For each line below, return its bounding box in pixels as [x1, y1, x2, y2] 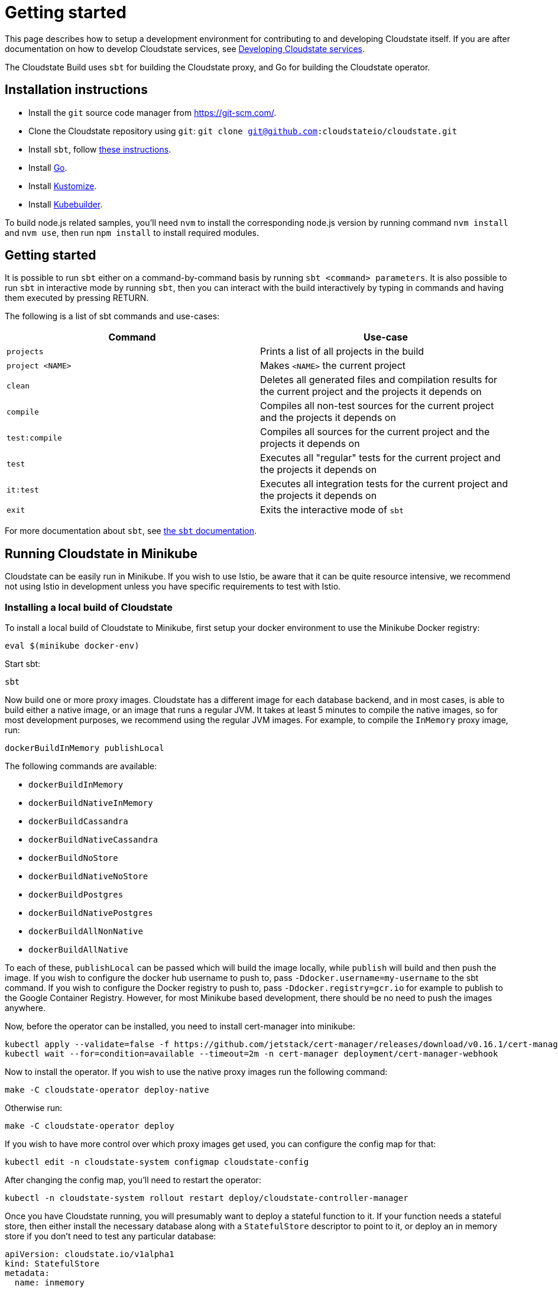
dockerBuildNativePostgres [28, 908, 153, 918]
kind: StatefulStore [5, 1259, 100, 1269]
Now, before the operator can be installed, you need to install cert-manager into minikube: [5, 1021, 355, 1032]
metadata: [5, 1268, 50, 1278]
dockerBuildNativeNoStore [28, 872, 148, 882]
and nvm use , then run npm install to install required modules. [5, 227, 259, 238]
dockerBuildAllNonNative [28, 927, 143, 937]
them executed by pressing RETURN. [5, 293, 149, 303]
